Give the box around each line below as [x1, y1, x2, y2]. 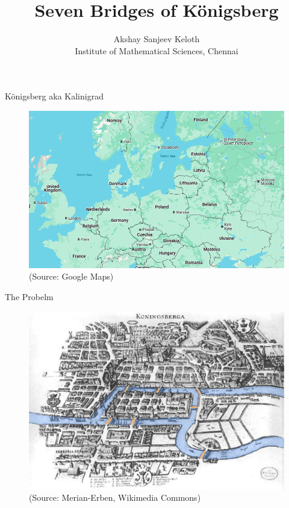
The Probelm [5, 290, 54, 303]
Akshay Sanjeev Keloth [113, 33, 200, 45]
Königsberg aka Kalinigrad [5, 90, 104, 102]
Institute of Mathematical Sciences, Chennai [75, 44, 238, 57]
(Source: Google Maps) [29, 270, 114, 283]
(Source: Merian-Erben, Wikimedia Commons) [29, 491, 201, 504]
